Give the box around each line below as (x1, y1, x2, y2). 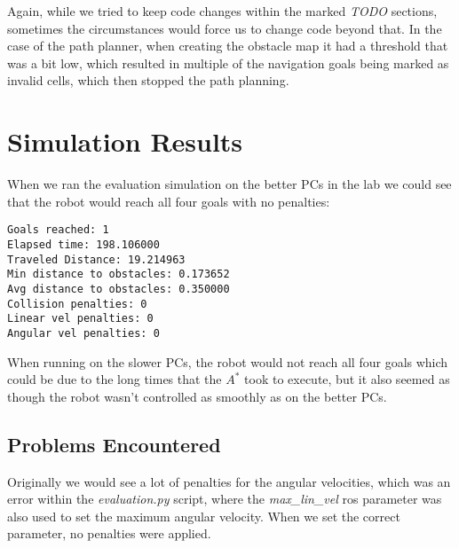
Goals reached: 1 (7, 223, 109, 237)
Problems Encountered (7, 430, 221, 458)
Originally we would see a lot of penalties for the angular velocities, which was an (7, 472, 451, 490)
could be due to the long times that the (7, 370, 222, 388)
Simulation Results (7, 123, 243, 160)
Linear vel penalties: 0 (7, 312, 154, 325)
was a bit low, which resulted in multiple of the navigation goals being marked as (7, 53, 449, 72)
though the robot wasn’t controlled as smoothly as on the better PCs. (7, 387, 387, 405)
